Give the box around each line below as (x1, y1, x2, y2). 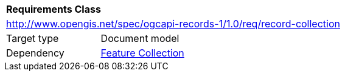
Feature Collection (100, 47, 184, 59)
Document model (100, 32, 179, 44)
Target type (6, 32, 59, 44)
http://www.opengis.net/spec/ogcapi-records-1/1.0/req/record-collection (6, 18, 340, 30)
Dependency (6, 47, 64, 59)
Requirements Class (6, 3, 101, 15)
